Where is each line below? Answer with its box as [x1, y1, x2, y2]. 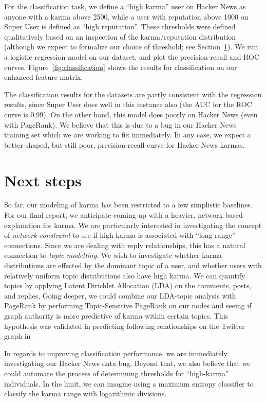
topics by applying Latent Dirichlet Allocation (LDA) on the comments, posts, [4, 280, 252, 291]
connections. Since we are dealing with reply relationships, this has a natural [4, 239, 245, 250]
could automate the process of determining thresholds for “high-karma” [4, 368, 229, 378]
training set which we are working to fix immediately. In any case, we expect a [4, 129, 251, 140]
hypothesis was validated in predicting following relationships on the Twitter [4, 320, 245, 331]
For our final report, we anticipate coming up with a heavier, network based [4, 209, 243, 220]
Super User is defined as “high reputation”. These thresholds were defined [4, 21, 236, 32]
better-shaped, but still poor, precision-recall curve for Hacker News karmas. [4, 139, 245, 150]
